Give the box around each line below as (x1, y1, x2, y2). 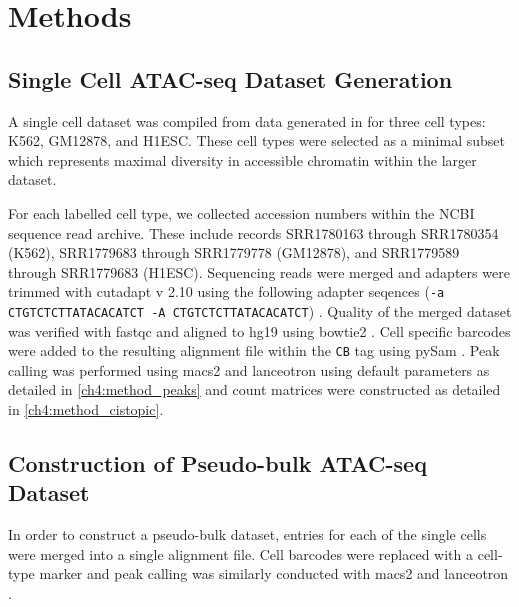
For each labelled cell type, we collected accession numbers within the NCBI (8, 202, 475, 223)
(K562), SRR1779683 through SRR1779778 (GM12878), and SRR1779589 (8, 242, 460, 263)
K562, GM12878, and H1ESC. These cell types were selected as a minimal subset (8, 130, 505, 151)
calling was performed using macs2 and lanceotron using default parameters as (8, 359, 490, 380)
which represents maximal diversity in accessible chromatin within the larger (8, 149, 477, 170)
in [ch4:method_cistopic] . (8, 399, 164, 420)
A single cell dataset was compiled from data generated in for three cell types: (8, 110, 486, 131)
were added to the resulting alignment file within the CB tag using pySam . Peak (8, 340, 500, 361)
